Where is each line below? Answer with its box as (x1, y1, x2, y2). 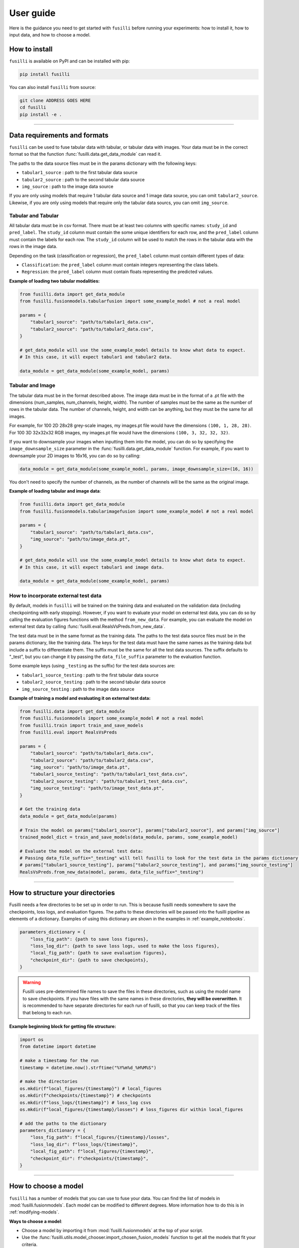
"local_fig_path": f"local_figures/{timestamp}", (30, 1149, 154, 1154)
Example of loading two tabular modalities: (9, 278, 100, 284)
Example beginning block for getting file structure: (9, 1023, 117, 1029)
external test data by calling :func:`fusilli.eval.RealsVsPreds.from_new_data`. (9, 624, 165, 629)
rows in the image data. (9, 244, 57, 250)
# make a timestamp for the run (19, 1058, 99, 1063)
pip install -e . (19, 111, 62, 117)
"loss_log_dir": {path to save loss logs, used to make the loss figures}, (30, 943, 220, 948)
